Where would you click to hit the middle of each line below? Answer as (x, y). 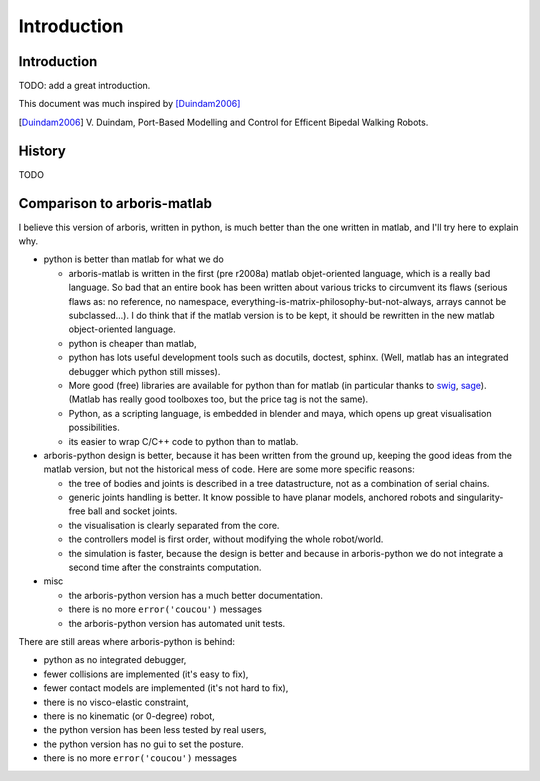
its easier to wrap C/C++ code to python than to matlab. (183, 441)
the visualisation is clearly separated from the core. (174, 525)
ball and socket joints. (132, 511)
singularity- (480, 497)
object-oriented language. (122, 329)
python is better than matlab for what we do (133, 259)
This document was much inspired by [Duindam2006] (129, 104)
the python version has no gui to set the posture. (143, 744)
